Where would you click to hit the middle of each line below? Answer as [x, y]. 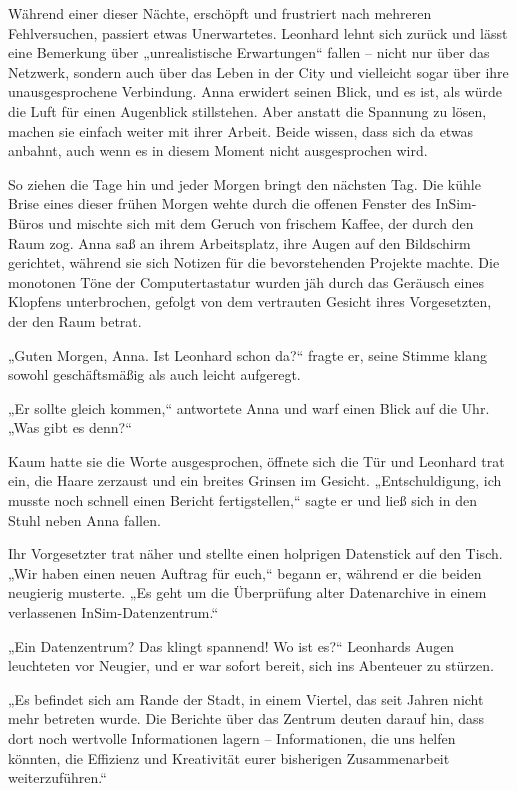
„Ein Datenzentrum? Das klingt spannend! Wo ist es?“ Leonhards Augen [231, 645]
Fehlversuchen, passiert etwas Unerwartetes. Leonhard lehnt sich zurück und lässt [258, 32]
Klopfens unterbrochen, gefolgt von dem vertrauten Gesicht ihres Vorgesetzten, [250, 301]
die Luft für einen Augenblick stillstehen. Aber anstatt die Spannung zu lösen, [247, 110]
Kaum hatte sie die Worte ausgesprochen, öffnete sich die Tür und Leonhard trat [256, 460]
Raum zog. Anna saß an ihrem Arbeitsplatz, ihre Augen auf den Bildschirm [239, 242]
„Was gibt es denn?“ [70, 427]
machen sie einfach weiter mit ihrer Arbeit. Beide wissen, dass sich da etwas [241, 130]
